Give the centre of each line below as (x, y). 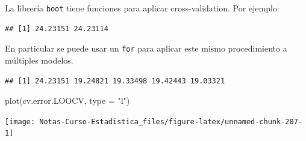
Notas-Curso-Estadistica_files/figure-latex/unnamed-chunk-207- (171, 121)
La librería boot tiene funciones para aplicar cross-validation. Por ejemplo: (142, 8)
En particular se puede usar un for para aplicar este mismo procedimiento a (146, 48)
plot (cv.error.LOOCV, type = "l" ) (67, 100)
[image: (20, 121)
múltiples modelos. (39, 60)
